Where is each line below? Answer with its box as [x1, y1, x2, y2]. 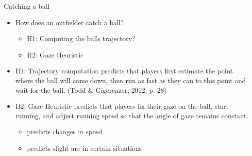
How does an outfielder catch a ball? [15, 17, 124, 27]
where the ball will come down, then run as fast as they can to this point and [15, 75, 246, 85]
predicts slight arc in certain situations [27, 142, 142, 153]
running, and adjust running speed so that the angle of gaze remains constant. [15, 110, 249, 120]
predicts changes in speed [27, 127, 102, 137]
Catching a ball [4, 1, 50, 11]
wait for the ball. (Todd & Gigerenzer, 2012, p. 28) [15, 85, 167, 95]
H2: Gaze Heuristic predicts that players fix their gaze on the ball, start [15, 101, 229, 111]
